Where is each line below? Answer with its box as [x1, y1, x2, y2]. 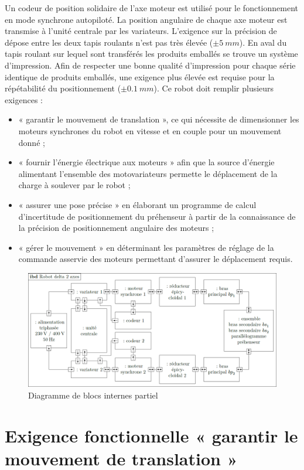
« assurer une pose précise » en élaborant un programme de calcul [18, 198, 257, 210]
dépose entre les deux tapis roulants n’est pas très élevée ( [5, 36, 213, 48]
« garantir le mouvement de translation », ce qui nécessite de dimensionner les [18, 113, 299, 125]
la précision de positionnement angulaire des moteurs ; [18, 222, 214, 234]
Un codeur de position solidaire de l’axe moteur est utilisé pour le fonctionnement [5, 2, 298, 13]
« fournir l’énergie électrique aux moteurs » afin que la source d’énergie [18, 156, 275, 168]
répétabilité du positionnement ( [5, 82, 121, 94]
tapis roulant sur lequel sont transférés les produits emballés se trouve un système [5, 47, 298, 60]
